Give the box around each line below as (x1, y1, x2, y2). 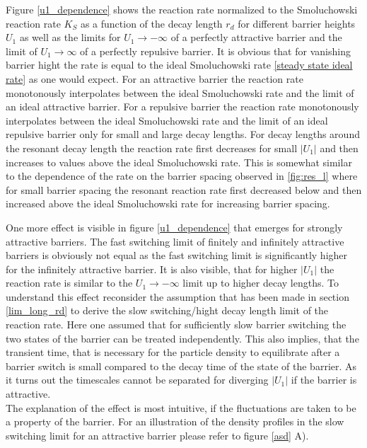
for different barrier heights (238, 16, 356, 30)
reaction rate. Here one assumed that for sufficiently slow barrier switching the (6, 317, 346, 332)
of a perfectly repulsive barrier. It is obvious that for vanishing (80, 43, 351, 58)
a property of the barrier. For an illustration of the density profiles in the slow (6, 414, 344, 429)
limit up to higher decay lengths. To (182, 275, 339, 290)
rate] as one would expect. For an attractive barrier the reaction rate (6, 71, 303, 86)
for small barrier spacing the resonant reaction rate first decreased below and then (6, 182, 362, 197)
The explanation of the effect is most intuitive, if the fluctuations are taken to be (6, 400, 356, 415)
